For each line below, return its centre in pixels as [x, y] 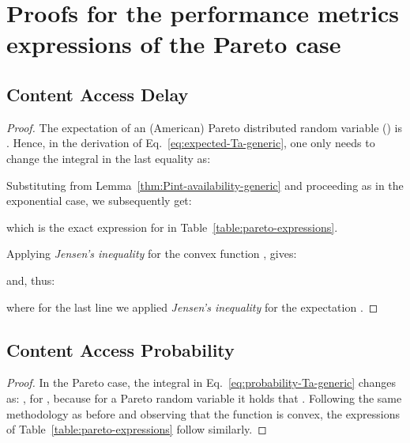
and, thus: [31, 280]
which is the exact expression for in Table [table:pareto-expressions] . [172, 227]
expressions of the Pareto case [174, 44]
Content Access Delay [98, 94]
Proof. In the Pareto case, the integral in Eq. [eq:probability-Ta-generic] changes [201, 382]
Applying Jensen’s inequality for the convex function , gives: [152, 254]
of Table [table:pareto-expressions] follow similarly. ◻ [137, 429]
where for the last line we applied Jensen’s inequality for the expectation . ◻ [192, 307]
